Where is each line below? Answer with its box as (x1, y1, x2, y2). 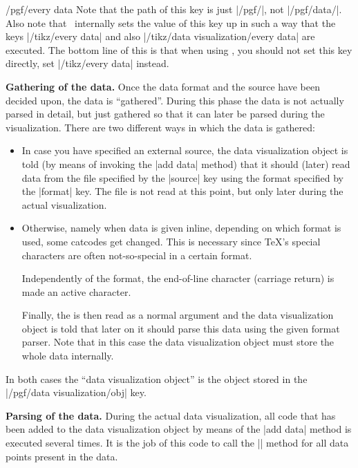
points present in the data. (6, 449, 118, 463)
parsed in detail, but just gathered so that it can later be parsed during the (6, 106, 325, 121)
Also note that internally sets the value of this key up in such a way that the (6, 15, 336, 30)
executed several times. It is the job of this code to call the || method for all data (6, 436, 349, 450)
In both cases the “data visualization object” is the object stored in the (6, 371, 308, 386)
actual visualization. (21, 197, 107, 212)
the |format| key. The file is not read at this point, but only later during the (21, 184, 343, 198)
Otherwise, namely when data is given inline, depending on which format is (21, 221, 341, 235)
